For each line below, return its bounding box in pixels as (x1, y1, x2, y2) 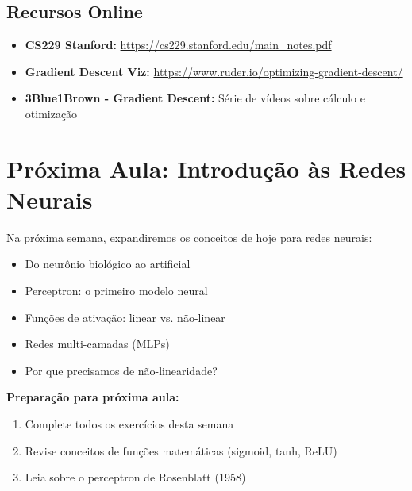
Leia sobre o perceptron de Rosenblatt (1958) (25, 469, 246, 485)
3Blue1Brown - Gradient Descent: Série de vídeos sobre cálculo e (25, 90, 365, 106)
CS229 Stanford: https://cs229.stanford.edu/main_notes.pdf (25, 36, 332, 53)
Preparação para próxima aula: (6, 389, 179, 405)
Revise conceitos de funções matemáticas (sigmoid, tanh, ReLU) (25, 442, 337, 458)
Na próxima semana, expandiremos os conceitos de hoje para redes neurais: (6, 228, 372, 245)
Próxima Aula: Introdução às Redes (6, 152, 406, 184)
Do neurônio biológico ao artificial (25, 255, 191, 272)
